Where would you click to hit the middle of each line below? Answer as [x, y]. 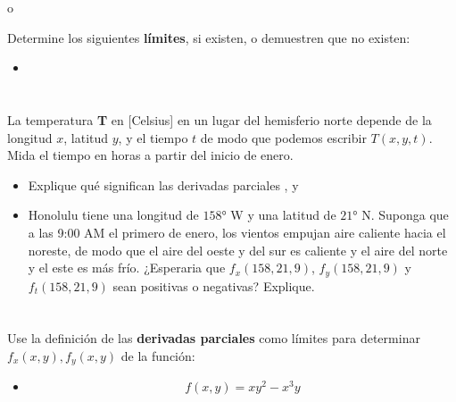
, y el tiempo [153, 137]
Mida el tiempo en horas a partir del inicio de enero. [150, 155]
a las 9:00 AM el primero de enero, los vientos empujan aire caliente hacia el [237, 232]
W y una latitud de [283, 215]
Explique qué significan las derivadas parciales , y [163, 184]
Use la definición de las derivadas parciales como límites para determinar [214, 338]
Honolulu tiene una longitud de [113, 215]
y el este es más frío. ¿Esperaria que [127, 268]
